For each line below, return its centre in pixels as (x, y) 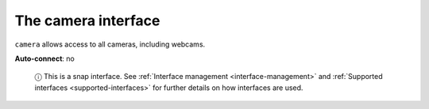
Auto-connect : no (44, 58)
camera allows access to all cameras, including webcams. (110, 44)
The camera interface (87, 21)
